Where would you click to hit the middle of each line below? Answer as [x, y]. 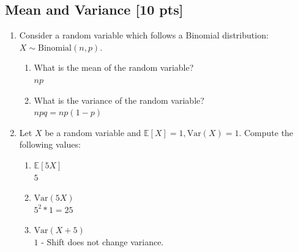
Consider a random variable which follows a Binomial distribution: [144, 35]
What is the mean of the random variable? [114, 67]
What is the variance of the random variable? [119, 100]
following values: [50, 144]
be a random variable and [93, 132]
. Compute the [266, 132]
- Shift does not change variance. [102, 241]
